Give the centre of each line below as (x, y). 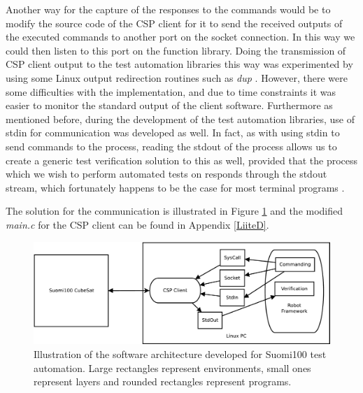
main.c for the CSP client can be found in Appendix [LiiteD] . (137, 224)
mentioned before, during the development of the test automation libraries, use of (180, 119)
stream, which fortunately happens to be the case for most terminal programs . (175, 187)
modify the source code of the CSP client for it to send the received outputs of (174, 23)
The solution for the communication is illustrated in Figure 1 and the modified (175, 211)
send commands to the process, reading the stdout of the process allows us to (171, 146)
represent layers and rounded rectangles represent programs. (163, 381)
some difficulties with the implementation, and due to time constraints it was (171, 91)
